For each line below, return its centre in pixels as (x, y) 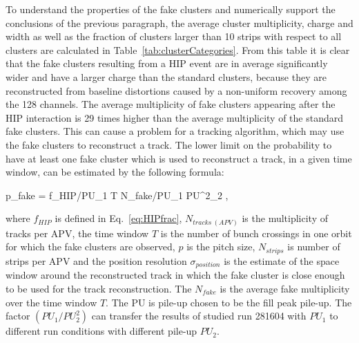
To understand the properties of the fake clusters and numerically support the (171, 9)
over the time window (51, 302)
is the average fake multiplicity (285, 288)
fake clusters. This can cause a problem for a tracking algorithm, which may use (175, 131)
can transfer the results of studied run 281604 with (199, 316)
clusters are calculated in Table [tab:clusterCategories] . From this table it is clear (178, 49)
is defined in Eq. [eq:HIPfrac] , (118, 218)
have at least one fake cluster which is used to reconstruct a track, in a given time (179, 158)
